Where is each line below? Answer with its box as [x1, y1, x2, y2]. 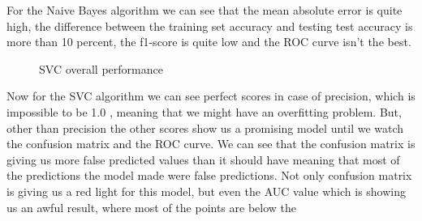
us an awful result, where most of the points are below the [6, 198, 297, 215]
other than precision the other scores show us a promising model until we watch [6, 119, 404, 136]
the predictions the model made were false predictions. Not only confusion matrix [6, 167, 412, 184]
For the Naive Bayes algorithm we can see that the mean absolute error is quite [6, 2, 403, 18]
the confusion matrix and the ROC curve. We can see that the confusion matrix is [6, 135, 416, 152]
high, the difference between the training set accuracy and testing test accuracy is [6, 17, 413, 34]
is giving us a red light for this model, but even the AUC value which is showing [6, 182, 406, 199]
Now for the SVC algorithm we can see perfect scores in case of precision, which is [6, 87, 416, 104]
